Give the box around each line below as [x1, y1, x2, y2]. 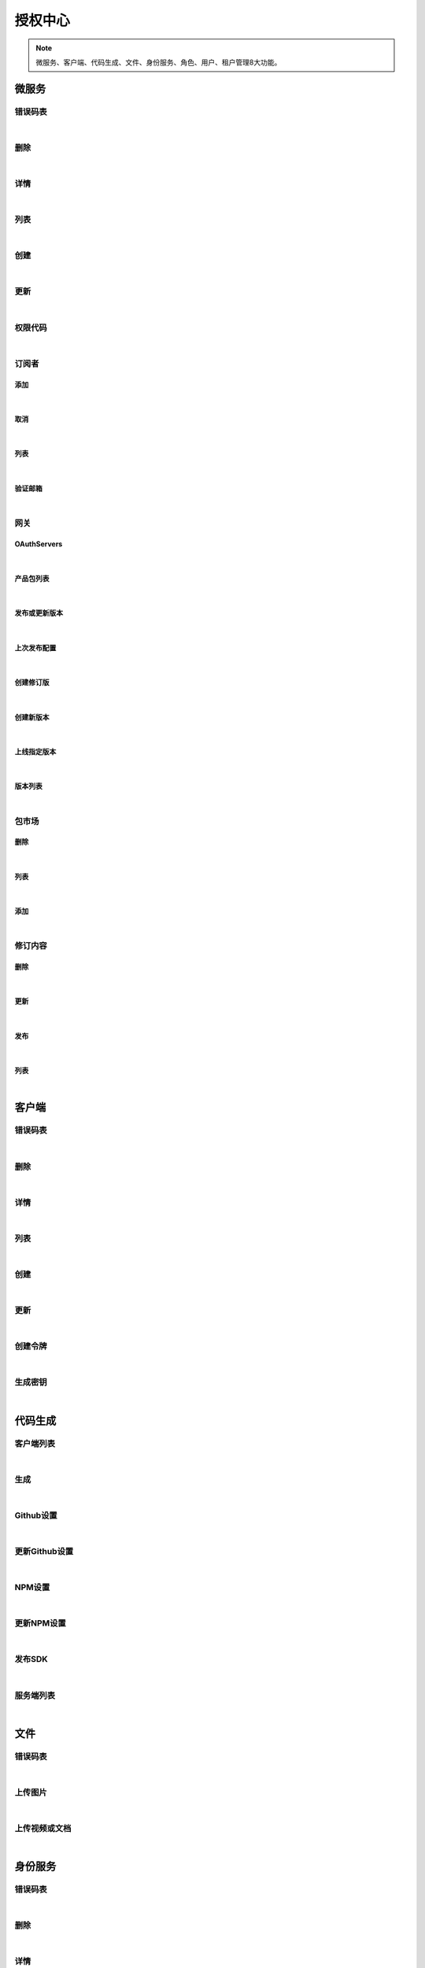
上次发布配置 [14, 642, 57, 653]
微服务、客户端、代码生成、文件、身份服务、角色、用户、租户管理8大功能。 [35, 57, 282, 67]
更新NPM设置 [14, 1618, 66, 1629]
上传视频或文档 [14, 1822, 72, 1833]
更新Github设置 [14, 1545, 74, 1556]
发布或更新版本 [14, 609, 63, 618]
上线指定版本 [14, 746, 57, 756]
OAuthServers [14, 539, 63, 549]
